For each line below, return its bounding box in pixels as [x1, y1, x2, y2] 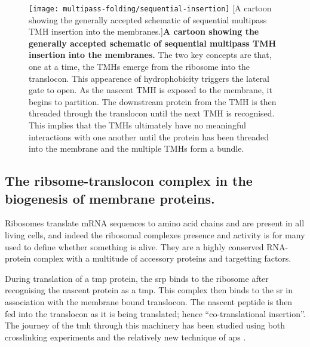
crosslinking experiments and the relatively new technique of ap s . [5, 330, 246, 343]
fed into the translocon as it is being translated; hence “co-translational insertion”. [5, 307, 306, 320]
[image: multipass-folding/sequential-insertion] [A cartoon [29, 2, 272, 14]
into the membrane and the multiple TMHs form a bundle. [29, 142, 244, 155]
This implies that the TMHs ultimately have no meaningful [29, 119, 246, 131]
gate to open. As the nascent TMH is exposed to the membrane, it [29, 84, 272, 96]
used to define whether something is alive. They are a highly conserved [5, 240, 264, 253]
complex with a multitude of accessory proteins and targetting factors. [33, 252, 291, 265]
